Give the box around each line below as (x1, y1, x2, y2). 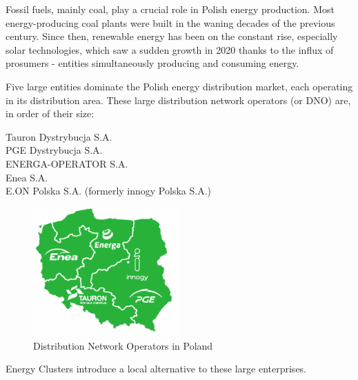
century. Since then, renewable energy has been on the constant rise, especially (6, 29, 338, 43)
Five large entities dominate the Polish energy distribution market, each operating (6, 79, 353, 93)
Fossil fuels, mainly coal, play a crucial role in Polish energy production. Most (6, 2, 335, 16)
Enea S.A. (6, 170, 48, 184)
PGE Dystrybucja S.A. (6, 143, 103, 157)
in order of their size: (6, 106, 95, 121)
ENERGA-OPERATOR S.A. (6, 156, 128, 170)
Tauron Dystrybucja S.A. (6, 129, 112, 143)
